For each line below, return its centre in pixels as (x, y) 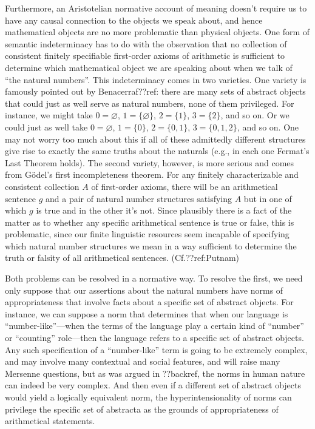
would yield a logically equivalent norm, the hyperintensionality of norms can (148, 397)
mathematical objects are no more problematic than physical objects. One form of (157, 32)
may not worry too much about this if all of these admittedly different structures (155, 139)
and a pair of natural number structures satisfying (139, 198)
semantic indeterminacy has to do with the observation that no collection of (146, 43)
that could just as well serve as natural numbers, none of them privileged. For (150, 103)
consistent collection (42, 186)
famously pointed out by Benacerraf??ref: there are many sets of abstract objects (155, 91)
